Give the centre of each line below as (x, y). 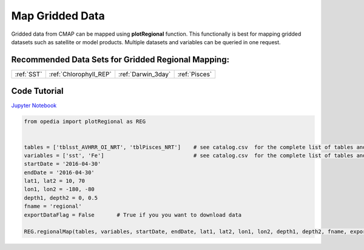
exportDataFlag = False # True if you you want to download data (133, 215)
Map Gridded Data (58, 16)
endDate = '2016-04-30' (59, 172)
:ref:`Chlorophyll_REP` (80, 74)
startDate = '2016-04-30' (62, 164)
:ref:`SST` (29, 74)
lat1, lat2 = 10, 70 (54, 181)
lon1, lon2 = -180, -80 (59, 189)
